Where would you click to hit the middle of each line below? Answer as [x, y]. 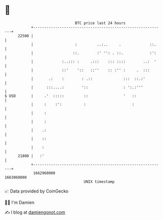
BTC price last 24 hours [100, 23]
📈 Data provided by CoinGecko [37, 191]
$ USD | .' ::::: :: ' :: [71, 96]
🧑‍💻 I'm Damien [20, 202]
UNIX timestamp [99, 182]
